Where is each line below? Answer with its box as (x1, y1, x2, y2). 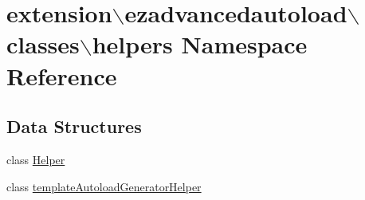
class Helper (6, 151, 65, 167)
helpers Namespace (92, 28, 308, 61)
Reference (6, 59, 117, 92)
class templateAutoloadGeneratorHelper (6, 178, 202, 194)
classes (6, 28, 80, 61)
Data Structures (6, 114, 142, 139)
